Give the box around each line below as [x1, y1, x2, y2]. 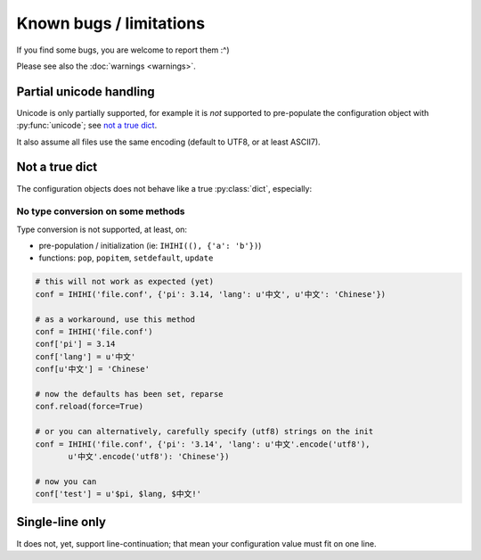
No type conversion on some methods [16, 205, 185, 218]
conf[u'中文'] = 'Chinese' [35, 364, 151, 375]
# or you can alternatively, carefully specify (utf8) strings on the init [35, 426, 374, 437]
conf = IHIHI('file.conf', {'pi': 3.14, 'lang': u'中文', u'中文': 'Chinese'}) [35, 289, 387, 299]
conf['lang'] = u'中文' [35, 351, 136, 361]
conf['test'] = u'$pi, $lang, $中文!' [35, 489, 202, 499]
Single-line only [16, 515, 107, 530]
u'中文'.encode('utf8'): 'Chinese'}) [68, 451, 230, 461]
